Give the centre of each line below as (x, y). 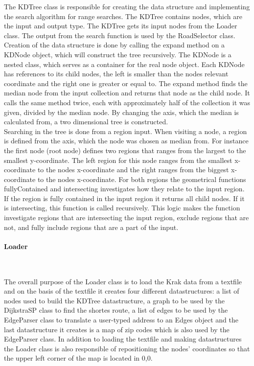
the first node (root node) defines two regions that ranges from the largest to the (125, 150)
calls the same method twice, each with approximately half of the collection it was (127, 102)
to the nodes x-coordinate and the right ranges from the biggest (133, 170)
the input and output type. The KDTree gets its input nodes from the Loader (121, 26)
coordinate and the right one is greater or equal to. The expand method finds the (126, 83)
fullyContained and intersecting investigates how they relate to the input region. (124, 189)
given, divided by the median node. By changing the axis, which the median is (121, 112)
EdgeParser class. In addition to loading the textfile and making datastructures (123, 339)
